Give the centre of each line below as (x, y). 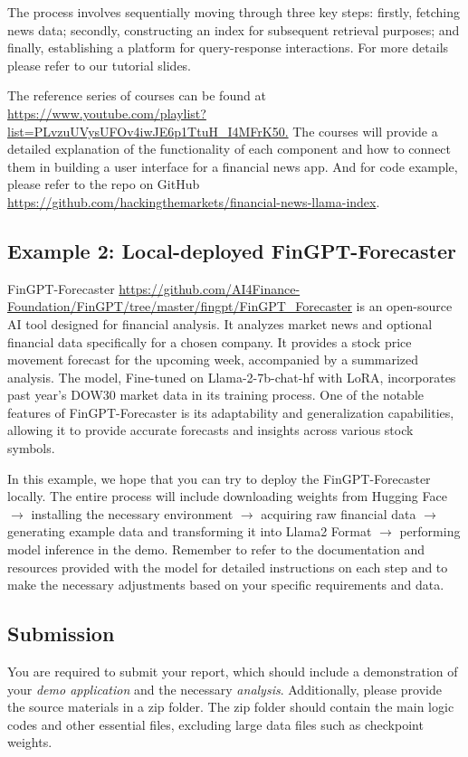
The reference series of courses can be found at (137, 95)
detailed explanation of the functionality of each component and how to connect (229, 149)
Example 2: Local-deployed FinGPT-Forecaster (232, 250)
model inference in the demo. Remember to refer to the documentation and (216, 549)
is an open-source (404, 306)
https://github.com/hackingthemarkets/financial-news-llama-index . (194, 201)
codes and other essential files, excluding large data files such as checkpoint (215, 724)
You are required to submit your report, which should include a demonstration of (233, 672)
